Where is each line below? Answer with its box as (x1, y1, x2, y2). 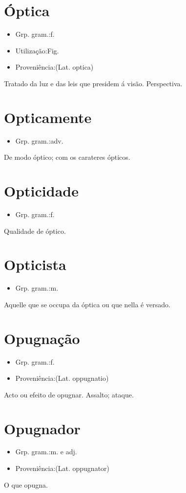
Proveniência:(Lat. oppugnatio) (15, 373, 109, 383)
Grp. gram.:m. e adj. (15, 446, 77, 457)
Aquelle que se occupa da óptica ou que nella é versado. (4, 299, 170, 309)
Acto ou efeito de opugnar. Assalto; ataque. (4, 389, 134, 399)
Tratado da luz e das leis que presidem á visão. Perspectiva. (4, 78, 183, 88)
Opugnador (4, 418, 81, 438)
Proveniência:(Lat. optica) (15, 62, 94, 72)
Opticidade (4, 181, 79, 200)
